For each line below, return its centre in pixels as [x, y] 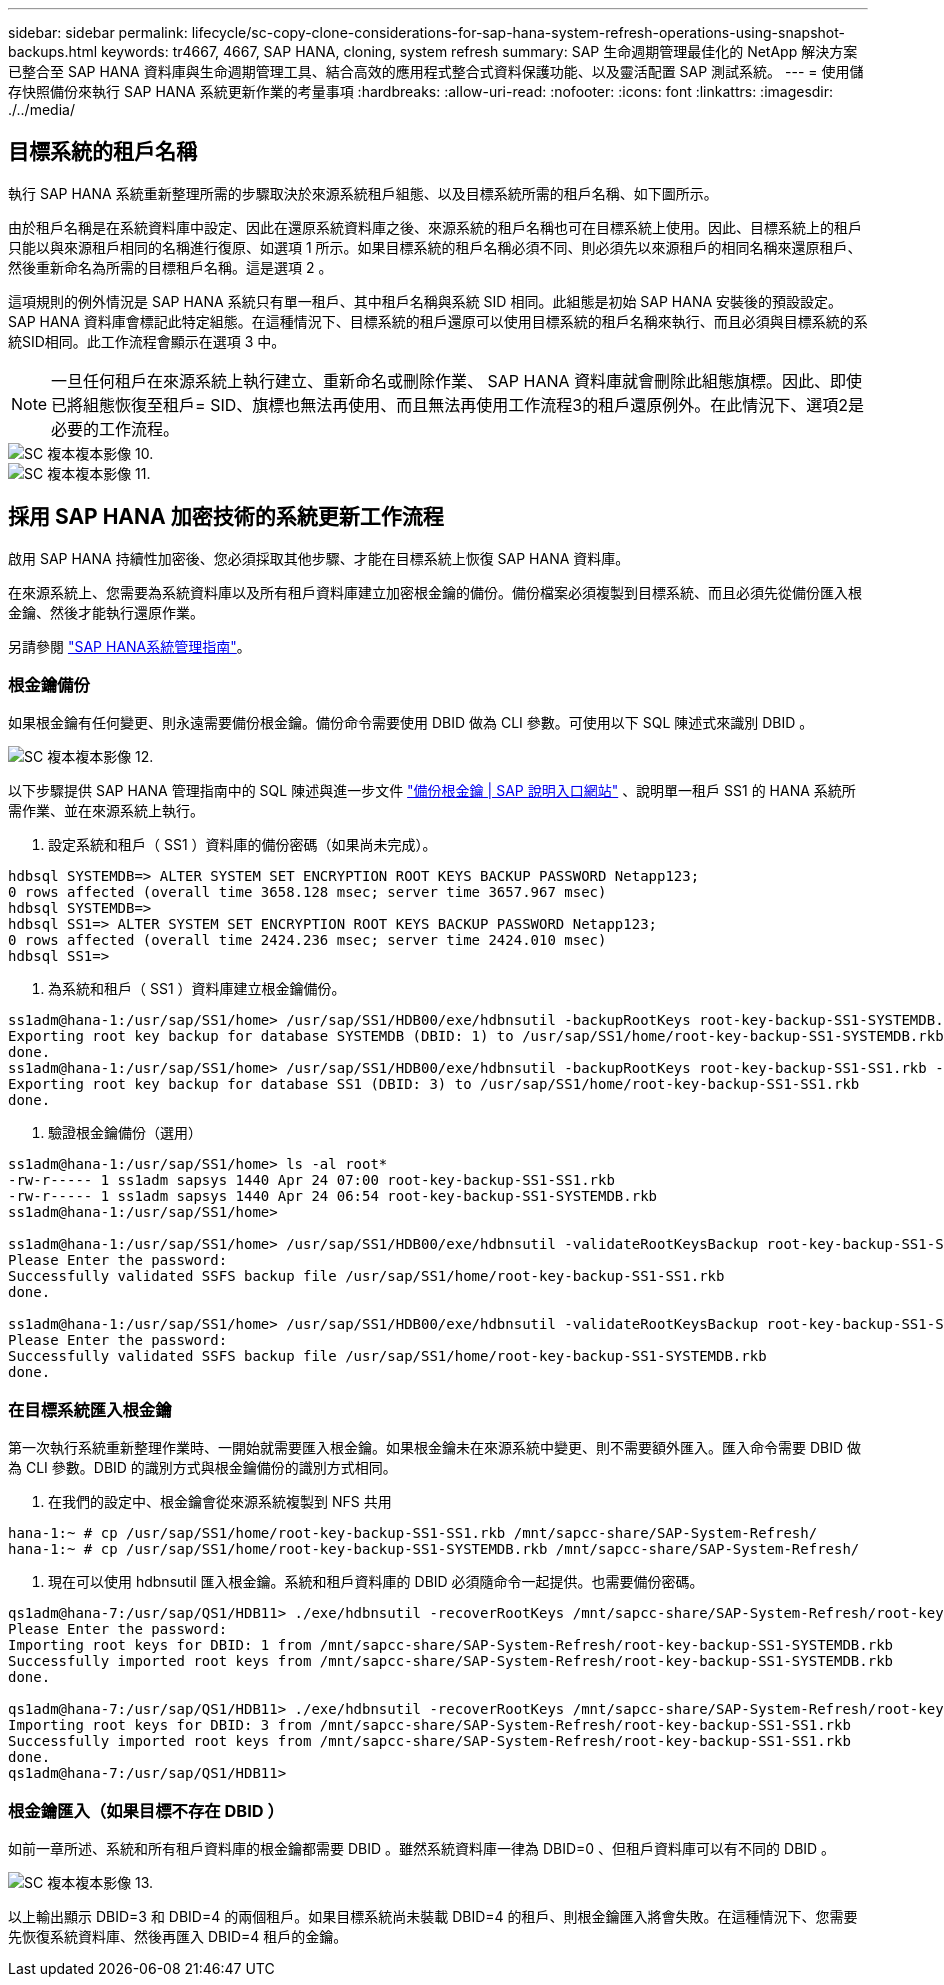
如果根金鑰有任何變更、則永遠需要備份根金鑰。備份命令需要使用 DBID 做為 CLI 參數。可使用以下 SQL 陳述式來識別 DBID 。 [411, 723]
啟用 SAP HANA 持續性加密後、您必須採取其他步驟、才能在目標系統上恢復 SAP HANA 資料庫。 [319, 558]
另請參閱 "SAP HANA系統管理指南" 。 [129, 646]
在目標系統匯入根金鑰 [90, 1409]
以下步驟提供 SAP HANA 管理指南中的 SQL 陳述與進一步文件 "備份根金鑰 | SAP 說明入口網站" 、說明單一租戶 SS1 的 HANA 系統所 [432, 791]
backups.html [53, 51]
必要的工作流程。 [115, 428]
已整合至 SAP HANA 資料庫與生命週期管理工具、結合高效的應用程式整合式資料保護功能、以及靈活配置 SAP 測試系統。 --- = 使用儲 [436, 71]
